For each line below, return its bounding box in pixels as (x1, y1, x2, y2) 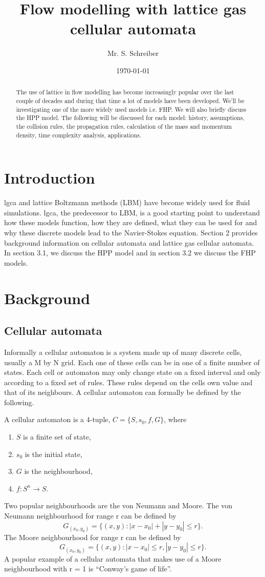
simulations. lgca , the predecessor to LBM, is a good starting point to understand (4, 207, 260, 217)
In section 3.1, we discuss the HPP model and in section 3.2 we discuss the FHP (4, 247, 256, 258)
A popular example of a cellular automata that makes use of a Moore (4, 553, 222, 564)
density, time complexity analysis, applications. (16, 130, 142, 139)
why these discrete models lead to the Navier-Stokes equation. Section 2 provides (4, 227, 258, 237)
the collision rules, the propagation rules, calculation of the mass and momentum (16, 122, 232, 130)
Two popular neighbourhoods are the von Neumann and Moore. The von (4, 500, 232, 511)
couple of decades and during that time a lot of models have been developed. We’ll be (16, 96, 245, 105)
